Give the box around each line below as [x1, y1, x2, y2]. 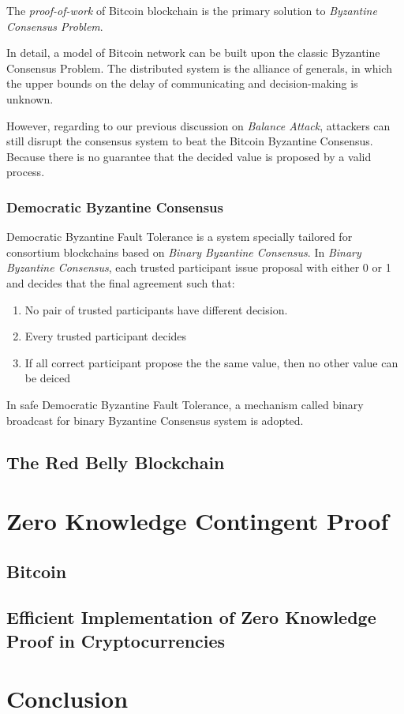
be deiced [24, 370, 70, 386]
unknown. [6, 90, 54, 107]
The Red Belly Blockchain [6, 450, 225, 475]
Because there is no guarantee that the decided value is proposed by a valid [6, 148, 372, 164]
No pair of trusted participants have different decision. [24, 301, 288, 318]
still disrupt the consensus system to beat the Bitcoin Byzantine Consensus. [6, 133, 373, 149]
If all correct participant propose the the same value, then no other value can [24, 354, 398, 370]
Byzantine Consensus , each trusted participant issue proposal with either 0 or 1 [6, 259, 391, 276]
